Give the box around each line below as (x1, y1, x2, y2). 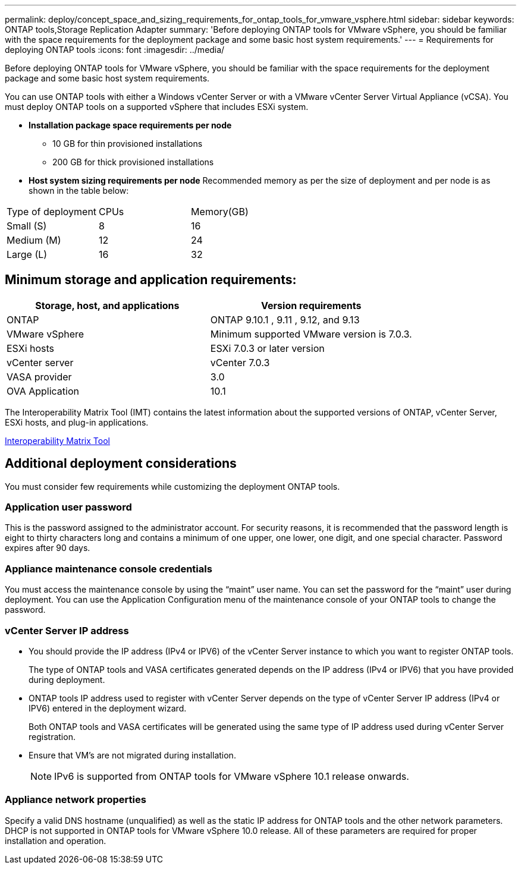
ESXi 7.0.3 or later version (210, 342, 325, 354)
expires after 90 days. (5, 543, 90, 553)
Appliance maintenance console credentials (5, 562, 212, 575)
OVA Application (7, 385, 79, 397)
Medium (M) (7, 234, 61, 246)
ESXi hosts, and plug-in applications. (5, 417, 149, 427)
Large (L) (7, 248, 48, 260)
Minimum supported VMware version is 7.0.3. (210, 328, 412, 340)
